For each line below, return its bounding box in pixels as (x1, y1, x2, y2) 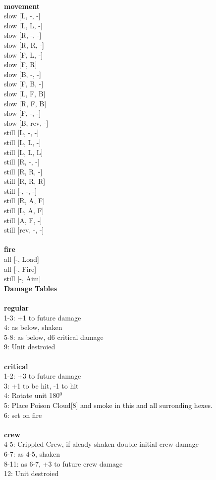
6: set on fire (4, 409, 42, 420)
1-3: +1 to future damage (4, 312, 81, 322)
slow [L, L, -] (4, 20, 43, 30)
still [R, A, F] (4, 195, 45, 206)
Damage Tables (4, 283, 57, 293)
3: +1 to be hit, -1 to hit (4, 380, 79, 391)
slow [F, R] (4, 59, 37, 70)
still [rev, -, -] (4, 225, 44, 235)
